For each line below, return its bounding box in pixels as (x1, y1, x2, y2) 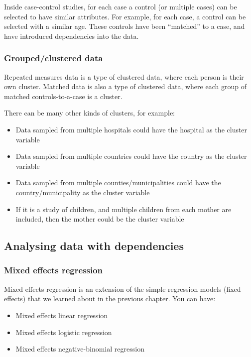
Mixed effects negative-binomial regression (15, 344, 144, 354)
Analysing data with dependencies (4, 238, 184, 253)
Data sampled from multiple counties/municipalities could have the (15, 177, 221, 188)
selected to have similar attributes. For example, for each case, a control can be (4, 11, 246, 21)
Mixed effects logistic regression (15, 327, 112, 337)
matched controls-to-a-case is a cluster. (4, 91, 123, 101)
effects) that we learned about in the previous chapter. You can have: (4, 293, 216, 304)
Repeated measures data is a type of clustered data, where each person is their (4, 71, 244, 82)
